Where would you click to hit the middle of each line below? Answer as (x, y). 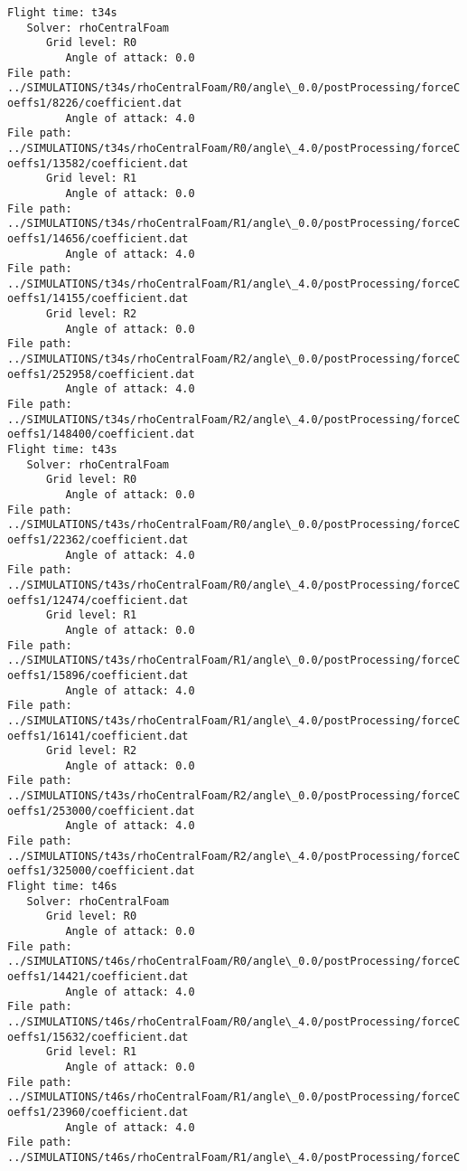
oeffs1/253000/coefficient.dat (101, 811)
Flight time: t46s (62, 887)
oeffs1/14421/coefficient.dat (98, 977)
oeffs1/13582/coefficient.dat (98, 163)
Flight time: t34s (62, 13)
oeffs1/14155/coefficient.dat (98, 299)
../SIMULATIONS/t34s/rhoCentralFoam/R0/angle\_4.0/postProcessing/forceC (234, 148)
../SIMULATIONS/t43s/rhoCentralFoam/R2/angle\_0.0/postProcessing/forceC (234, 796)
